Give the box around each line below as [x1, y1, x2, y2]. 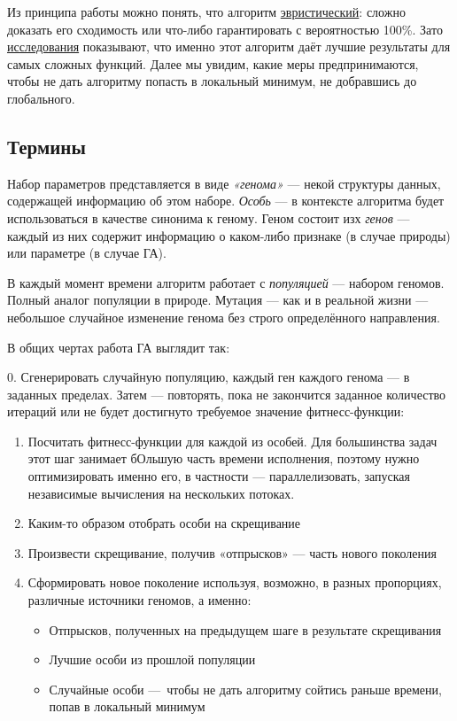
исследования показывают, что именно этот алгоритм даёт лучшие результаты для [7, 37, 451, 56]
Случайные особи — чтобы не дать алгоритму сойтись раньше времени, [49, 679, 442, 698]
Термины [7, 132, 86, 159]
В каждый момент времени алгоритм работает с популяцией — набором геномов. [7, 273, 445, 291]
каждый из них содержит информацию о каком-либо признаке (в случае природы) [7, 226, 451, 244]
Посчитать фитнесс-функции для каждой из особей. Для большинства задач [27, 431, 438, 450]
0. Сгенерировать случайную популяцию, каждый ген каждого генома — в [7, 368, 410, 386]
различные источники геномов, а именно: [27, 591, 252, 609]
